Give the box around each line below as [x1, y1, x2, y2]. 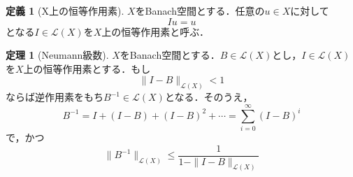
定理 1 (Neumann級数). [6, 48, 109, 62]
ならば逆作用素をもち [6, 90, 103, 104]
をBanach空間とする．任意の [135, 3, 265, 17]
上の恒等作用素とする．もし [23, 61, 151, 76]
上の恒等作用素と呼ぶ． [101, 24, 210, 38]
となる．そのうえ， [164, 90, 253, 104]
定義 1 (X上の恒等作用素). [6, 3, 124, 17]
